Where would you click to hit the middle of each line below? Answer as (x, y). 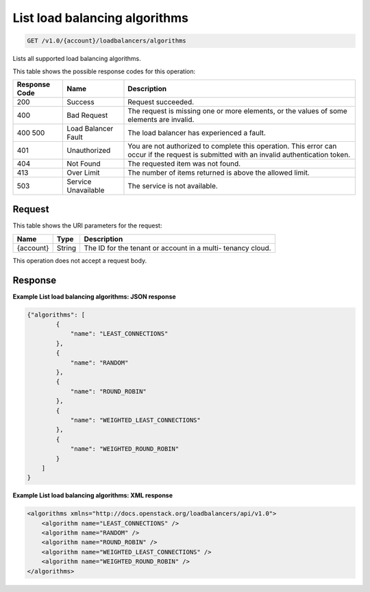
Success (81, 101)
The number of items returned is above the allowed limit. (219, 173)
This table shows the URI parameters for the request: (87, 225)
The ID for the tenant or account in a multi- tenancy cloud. (177, 248)
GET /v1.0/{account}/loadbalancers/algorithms (107, 41)
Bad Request (87, 115)
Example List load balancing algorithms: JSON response (94, 296)
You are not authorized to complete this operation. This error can (232, 146)
